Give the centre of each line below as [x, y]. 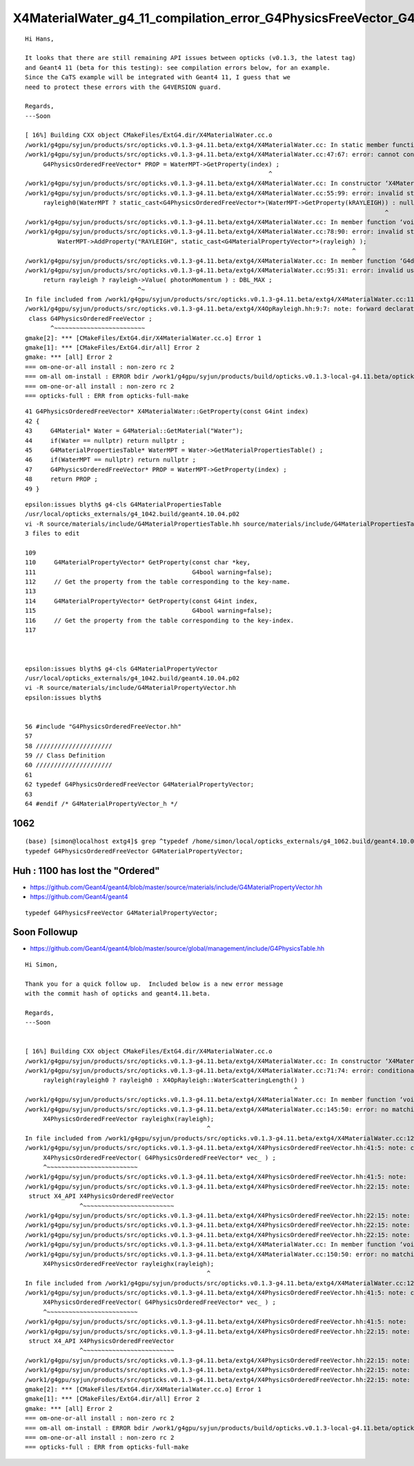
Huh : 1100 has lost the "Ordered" [86, 870]
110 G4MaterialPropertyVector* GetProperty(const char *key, [138, 563]
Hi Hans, [40, 39]
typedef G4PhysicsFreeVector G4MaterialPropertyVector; [121, 913]
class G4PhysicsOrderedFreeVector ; [91, 318]
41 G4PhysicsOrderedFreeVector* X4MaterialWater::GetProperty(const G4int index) [167, 412]
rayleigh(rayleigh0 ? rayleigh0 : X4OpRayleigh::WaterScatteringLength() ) [174, 1080]
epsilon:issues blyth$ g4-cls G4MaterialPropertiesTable [124, 504]
